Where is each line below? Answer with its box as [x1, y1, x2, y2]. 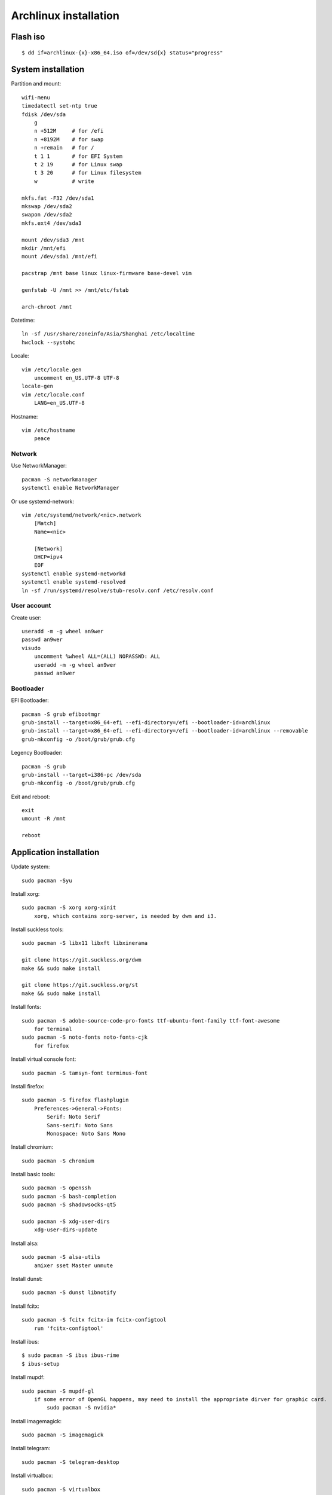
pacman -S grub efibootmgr [21, 710, 101, 718]
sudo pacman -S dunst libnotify [21, 1289, 116, 1296]
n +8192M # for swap [33, 136, 104, 143]
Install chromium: [11, 1143, 54, 1151]
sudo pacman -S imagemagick [21, 1432, 104, 1438]
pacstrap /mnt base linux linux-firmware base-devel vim [21, 270, 192, 277]
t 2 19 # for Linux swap [33, 161, 122, 167]
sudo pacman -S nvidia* [47, 1404, 116, 1411]
